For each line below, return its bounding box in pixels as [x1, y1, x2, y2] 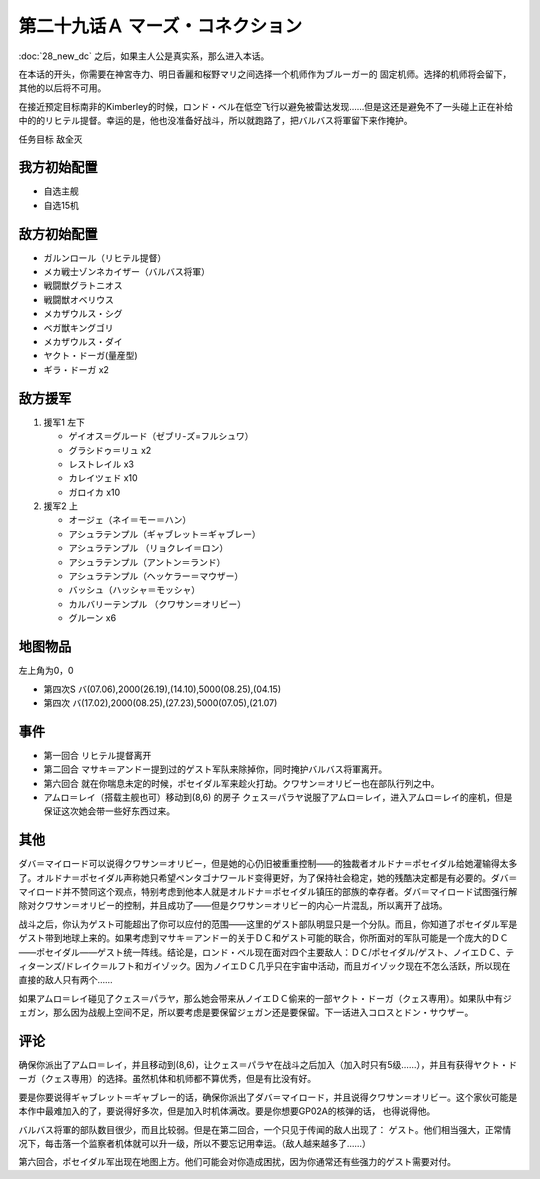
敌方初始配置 [18, 225, 98, 242]
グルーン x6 [68, 612, 117, 624]
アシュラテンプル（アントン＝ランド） [68, 556, 226, 568]
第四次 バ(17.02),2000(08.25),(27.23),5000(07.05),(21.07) [43, 696, 278, 709]
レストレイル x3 [68, 458, 135, 470]
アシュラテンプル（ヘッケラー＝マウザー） [68, 570, 244, 582]
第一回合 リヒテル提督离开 [43, 749, 152, 761]
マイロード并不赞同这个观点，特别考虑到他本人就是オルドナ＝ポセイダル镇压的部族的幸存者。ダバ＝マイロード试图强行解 [18, 886, 518, 898]
